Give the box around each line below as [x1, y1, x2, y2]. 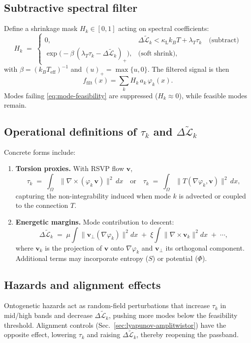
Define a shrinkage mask [4, 23, 78, 33]
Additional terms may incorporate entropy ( [15, 253, 149, 263]
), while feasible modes [179, 90, 248, 100]
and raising [87, 329, 121, 340]
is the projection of [45, 242, 102, 253]
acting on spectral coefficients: [118, 23, 209, 33]
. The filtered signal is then [147, 64, 229, 74]
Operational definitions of [4, 124, 137, 139]
